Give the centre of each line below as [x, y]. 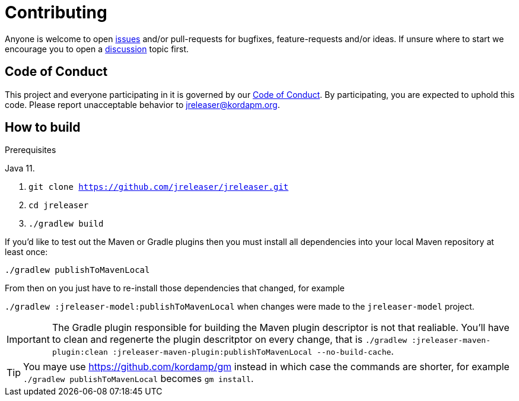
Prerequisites [31, 150]
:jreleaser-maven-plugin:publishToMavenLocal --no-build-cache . [253, 351]
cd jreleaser [59, 206]
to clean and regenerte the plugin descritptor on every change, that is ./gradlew [230, 340]
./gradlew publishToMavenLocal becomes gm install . [138, 379]
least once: [26, 252]
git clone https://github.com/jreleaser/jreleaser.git [159, 187]
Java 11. [20, 168]
